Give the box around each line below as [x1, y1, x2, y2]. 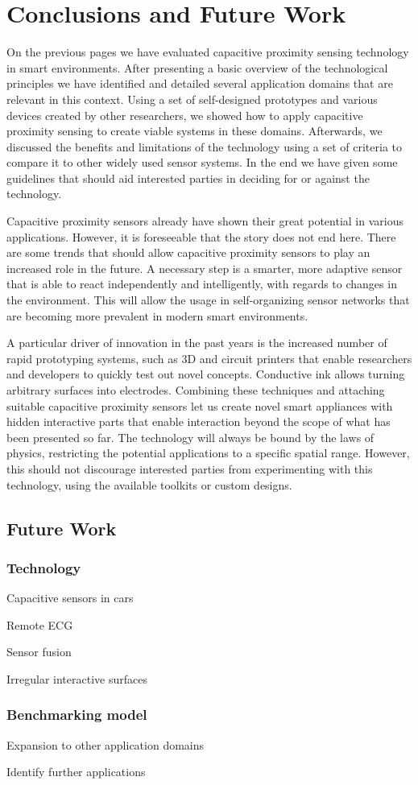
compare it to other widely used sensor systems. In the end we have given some [6, 154, 398, 171]
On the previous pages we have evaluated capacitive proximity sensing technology [6, 43, 409, 60]
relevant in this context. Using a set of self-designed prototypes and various [6, 90, 378, 107]
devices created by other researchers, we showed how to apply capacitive [6, 106, 363, 123]
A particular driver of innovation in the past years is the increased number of [6, 334, 387, 351]
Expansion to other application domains [6, 736, 205, 753]
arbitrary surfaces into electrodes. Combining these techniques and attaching [6, 382, 385, 398]
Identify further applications [6, 763, 146, 780]
